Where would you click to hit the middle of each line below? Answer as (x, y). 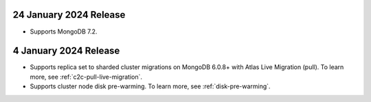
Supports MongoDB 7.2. (64, 31)
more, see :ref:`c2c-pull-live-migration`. (86, 77)
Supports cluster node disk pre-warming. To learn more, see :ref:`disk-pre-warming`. (150, 86)
